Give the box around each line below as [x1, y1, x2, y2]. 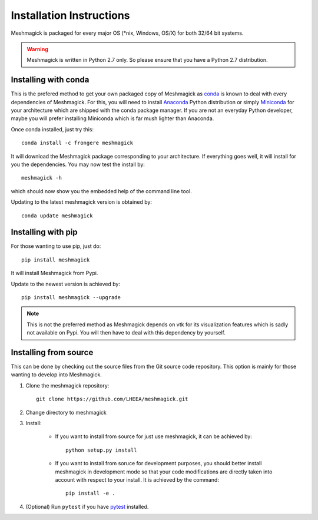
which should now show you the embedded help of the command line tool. [11, 187, 192, 194]
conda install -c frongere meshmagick [21, 140, 134, 147]
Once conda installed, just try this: [11, 125, 94, 133]
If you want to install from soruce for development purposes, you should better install [55, 460, 262, 467]
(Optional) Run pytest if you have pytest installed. [25, 503, 149, 510]
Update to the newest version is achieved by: [11, 280, 121, 287]
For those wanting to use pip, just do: [11, 243, 101, 250]
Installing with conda [11, 75, 90, 85]
